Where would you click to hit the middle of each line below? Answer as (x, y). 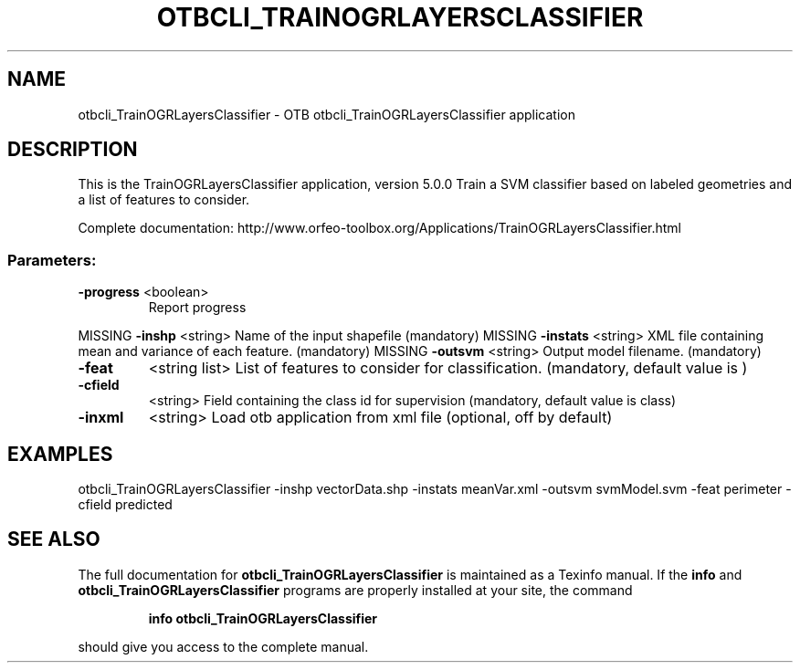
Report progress (197, 308)
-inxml (101, 418)
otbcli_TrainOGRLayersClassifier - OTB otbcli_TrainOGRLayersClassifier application (327, 114)
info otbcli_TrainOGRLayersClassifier (263, 618)
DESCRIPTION (73, 150)
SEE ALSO (54, 539)
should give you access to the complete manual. (223, 646)
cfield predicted (125, 505)
